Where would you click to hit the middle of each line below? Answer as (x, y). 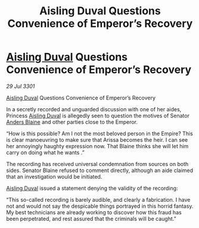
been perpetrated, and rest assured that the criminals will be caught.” (91, 218)
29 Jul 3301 (21, 86)
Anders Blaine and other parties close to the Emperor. (72, 122)
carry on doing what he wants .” (45, 152)
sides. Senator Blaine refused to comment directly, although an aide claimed (100, 170)
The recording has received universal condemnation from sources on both (97, 164)
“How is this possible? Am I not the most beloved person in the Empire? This (100, 133)
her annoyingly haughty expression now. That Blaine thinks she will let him (97, 146)
